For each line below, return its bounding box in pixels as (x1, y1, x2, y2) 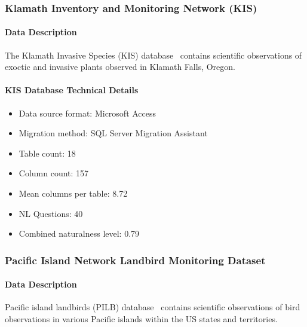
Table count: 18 (19, 146, 76, 159)
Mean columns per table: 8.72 (19, 187, 128, 199)
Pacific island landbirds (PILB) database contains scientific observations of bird (5, 301, 300, 313)
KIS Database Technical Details (5, 84, 139, 96)
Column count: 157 (19, 167, 89, 179)
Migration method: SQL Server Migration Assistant (19, 127, 208, 139)
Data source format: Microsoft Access (19, 106, 156, 119)
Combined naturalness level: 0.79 (19, 227, 140, 240)
